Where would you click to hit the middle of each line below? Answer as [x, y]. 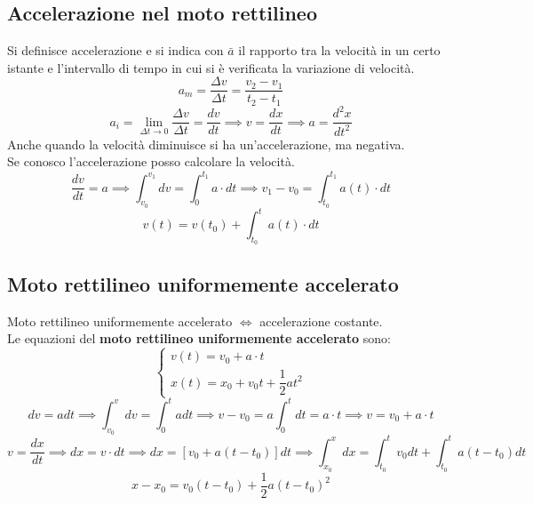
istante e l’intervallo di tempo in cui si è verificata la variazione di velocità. [211, 67]
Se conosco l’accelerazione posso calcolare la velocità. [151, 161]
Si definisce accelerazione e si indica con [115, 50]
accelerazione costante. [321, 321]
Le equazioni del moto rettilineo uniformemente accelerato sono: [199, 338]
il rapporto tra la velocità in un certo [339, 50]
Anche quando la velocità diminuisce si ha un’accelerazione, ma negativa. [206, 144]
